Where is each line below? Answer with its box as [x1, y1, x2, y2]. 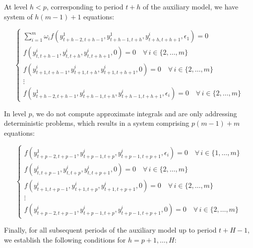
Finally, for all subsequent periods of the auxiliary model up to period [4, 225, 217, 235]
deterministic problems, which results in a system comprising [4, 118, 190, 128]
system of [4, 11, 33, 21]
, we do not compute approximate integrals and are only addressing [32, 108, 237, 118]
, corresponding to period [46, 1, 124, 11]
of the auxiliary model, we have [143, 1, 239, 11]
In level [4, 108, 26, 118]
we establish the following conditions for [4, 234, 126, 245]
